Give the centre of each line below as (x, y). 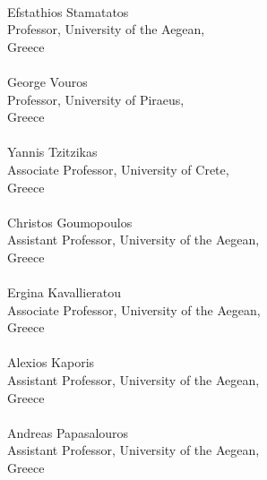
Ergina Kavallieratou (65, 292)
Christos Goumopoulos (70, 222)
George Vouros (47, 81)
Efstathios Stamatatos (68, 11)
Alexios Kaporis (51, 362)
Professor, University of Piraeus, (96, 99)
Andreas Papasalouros (68, 432)
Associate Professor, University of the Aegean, (134, 309)
